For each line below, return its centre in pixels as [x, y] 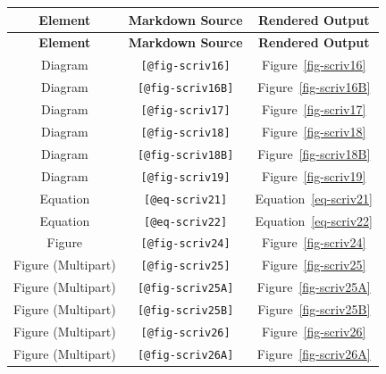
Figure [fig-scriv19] [314, 175]
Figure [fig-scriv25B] [314, 309]
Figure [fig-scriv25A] [314, 287]
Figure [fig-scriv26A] [314, 353]
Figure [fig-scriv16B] [314, 87]
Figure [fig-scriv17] [314, 109]
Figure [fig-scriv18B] [314, 153]
